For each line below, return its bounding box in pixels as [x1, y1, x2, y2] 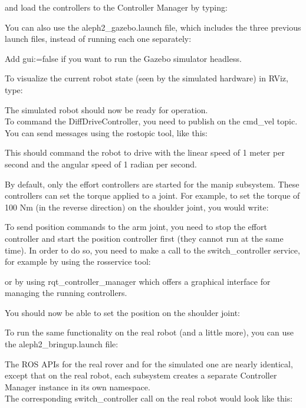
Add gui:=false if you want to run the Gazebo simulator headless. [5, 52, 242, 64]
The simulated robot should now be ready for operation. [5, 103, 208, 116]
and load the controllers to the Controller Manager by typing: [5, 1, 228, 13]
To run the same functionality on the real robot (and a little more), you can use [5, 326, 294, 338]
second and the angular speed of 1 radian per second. [5, 157, 197, 170]
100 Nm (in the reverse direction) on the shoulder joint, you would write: [5, 200, 269, 213]
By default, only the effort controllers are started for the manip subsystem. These [5, 177, 300, 190]
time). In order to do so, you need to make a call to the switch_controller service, [5, 244, 300, 256]
